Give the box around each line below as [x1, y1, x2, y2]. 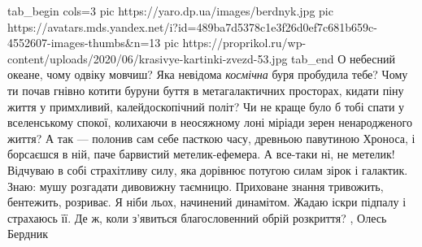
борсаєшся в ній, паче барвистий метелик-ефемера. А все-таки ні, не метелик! [7, 145, 395, 162]
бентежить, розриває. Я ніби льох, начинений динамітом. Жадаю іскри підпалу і [7, 193, 407, 210]
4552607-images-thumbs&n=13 [7, 34, 161, 51]
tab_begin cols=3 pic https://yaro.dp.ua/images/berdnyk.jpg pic [7, 2, 333, 19]
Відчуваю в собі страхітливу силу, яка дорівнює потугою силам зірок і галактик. [7, 161, 408, 178]
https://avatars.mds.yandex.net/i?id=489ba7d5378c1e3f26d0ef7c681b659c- [7, 18, 377, 35]
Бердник [7, 225, 48, 242]
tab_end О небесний [291, 50, 395, 67]
